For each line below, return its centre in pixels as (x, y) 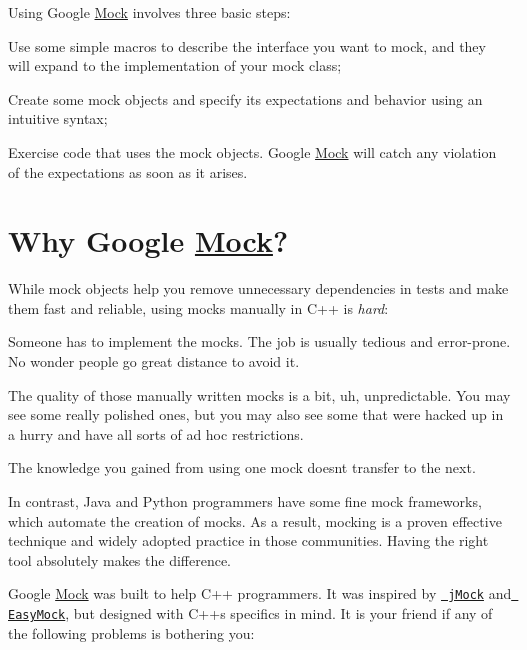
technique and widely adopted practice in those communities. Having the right (248, 540)
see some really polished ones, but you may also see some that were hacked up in (256, 414)
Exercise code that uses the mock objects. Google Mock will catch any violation (252, 151)
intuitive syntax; (58, 118)
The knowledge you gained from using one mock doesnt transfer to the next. (242, 467)
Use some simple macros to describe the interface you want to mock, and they (247, 45)
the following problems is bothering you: (131, 632)
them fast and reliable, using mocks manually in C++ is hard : (198, 307)
